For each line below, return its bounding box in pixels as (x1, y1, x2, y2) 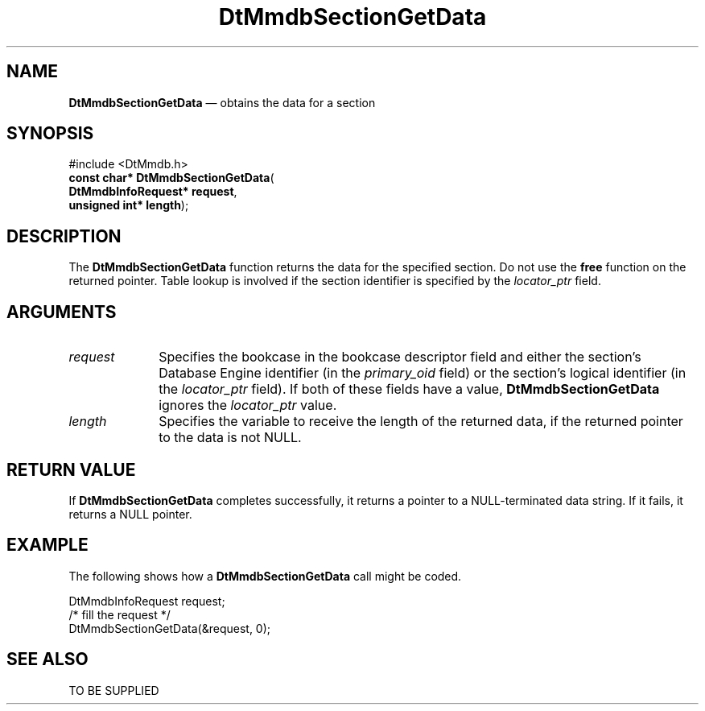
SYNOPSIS (6, 123, 94, 144)
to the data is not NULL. (159, 429, 302, 446)
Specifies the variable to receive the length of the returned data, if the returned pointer (159, 413, 683, 430)
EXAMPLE (6, 535, 89, 556)
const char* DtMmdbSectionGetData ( (68, 171, 274, 185)
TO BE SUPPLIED (68, 683, 159, 697)
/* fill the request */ (68, 607, 171, 622)
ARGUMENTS (6, 301, 117, 322)
